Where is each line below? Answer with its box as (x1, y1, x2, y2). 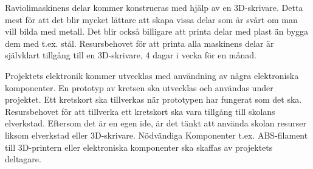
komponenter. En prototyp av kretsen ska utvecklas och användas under (5, 81, 273, 94)
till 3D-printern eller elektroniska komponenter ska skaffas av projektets (5, 140, 273, 153)
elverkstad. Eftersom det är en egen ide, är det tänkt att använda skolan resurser (5, 117, 306, 129)
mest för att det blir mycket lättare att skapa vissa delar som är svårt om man (5, 13, 298, 26)
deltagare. (5, 153, 41, 165)
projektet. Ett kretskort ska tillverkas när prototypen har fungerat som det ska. (5, 93, 302, 106)
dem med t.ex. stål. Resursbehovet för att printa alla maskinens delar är (5, 36, 274, 49)
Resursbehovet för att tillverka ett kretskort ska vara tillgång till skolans (5, 105, 275, 117)
